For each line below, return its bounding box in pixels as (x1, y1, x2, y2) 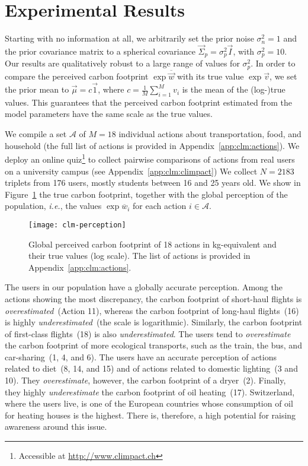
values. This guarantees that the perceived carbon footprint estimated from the (5, 96, 293, 108)
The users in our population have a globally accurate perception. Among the (5, 281, 283, 293)
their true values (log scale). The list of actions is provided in (28, 249, 251, 262)
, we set (269, 70, 297, 83)
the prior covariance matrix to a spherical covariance (5, 45, 195, 57)
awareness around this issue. (5, 420, 107, 433)
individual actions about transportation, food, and (118, 128, 301, 140)
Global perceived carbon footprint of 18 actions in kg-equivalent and (28, 237, 277, 250)
